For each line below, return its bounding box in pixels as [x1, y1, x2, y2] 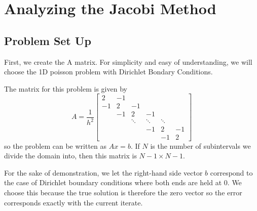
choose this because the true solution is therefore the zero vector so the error [4, 187, 242, 197]
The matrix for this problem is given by [4, 83, 127, 94]
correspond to [210, 167, 253, 178]
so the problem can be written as [4, 140, 107, 151]
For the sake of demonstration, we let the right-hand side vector [4, 167, 203, 178]
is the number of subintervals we [150, 140, 251, 151]
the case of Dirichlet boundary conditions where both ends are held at [4, 177, 222, 188]
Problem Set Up [4, 32, 91, 48]
